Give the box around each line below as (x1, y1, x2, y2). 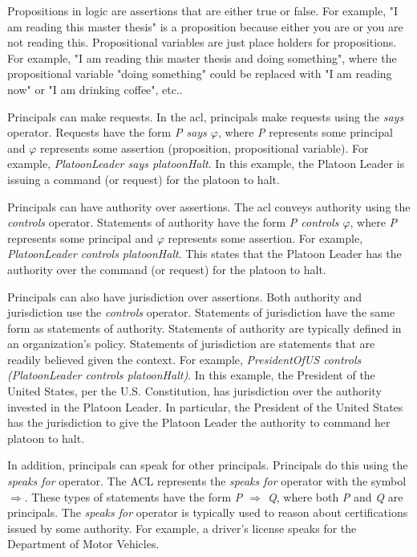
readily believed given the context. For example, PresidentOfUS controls (7, 350, 362, 367)
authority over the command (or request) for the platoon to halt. (7, 260, 326, 277)
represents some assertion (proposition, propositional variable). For (40, 139, 369, 156)
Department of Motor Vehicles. (7, 535, 160, 552)
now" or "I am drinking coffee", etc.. (7, 80, 183, 97)
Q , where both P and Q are (268, 488, 403, 505)
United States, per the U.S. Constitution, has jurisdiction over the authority (7, 383, 382, 399)
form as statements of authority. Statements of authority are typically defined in (7, 319, 402, 336)
